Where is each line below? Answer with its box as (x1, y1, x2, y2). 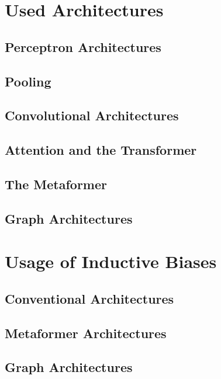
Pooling (5, 72, 51, 90)
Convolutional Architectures (5, 106, 179, 124)
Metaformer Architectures (5, 324, 167, 342)
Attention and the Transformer (5, 141, 197, 159)
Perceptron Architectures (5, 37, 161, 55)
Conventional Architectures (5, 289, 174, 307)
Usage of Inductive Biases (5, 249, 217, 273)
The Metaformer (5, 175, 107, 193)
